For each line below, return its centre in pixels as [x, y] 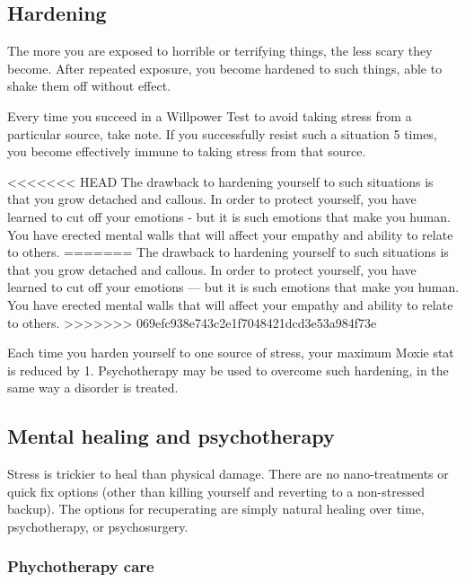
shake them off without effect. [89, 86]
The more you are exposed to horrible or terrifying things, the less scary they [220, 51]
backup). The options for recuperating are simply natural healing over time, [216, 509]
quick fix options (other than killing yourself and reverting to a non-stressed [216, 491]
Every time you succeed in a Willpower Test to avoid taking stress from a [210, 115]
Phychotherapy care [81, 566]
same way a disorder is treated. [93, 388]
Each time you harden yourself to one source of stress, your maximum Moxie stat [231, 353]
